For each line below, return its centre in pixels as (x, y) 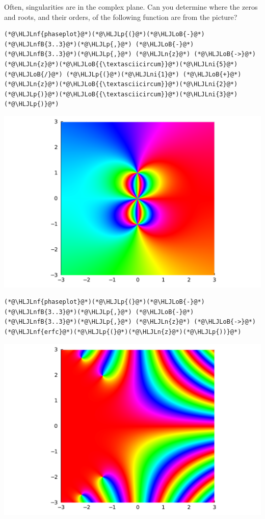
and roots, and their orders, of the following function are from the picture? (121, 17)
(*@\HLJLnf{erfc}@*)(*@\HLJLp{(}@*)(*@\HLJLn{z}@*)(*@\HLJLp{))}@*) (123, 332)
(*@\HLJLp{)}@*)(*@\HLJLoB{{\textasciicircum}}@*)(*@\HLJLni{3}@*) (121, 94)
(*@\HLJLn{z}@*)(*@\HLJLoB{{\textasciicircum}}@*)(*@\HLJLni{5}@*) (121, 64)
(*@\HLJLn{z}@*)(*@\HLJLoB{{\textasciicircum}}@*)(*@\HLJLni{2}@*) (121, 84)
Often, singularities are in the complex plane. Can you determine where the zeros (131, 7)
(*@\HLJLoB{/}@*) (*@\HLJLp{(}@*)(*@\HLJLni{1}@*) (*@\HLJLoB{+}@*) (123, 74)
